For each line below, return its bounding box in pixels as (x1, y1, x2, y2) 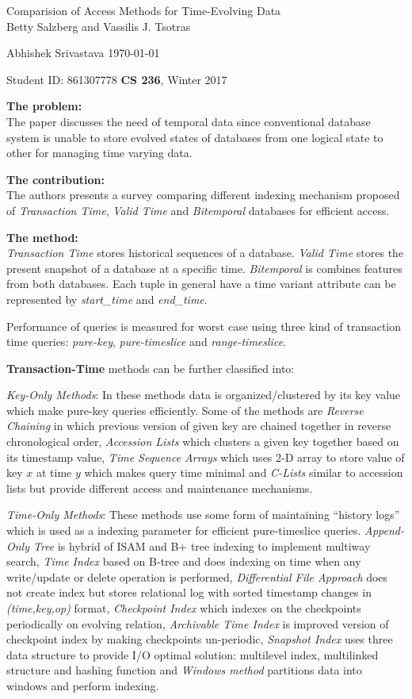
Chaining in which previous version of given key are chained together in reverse (6, 417, 391, 434)
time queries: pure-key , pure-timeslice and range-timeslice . (6, 333, 286, 350)
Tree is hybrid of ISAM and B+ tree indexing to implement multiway (33, 537, 371, 554)
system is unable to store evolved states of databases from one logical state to (6, 129, 383, 145)
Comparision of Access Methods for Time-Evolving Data (6, 2, 281, 18)
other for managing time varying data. (6, 144, 193, 161)
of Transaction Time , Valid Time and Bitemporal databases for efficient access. (6, 202, 390, 218)
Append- (364, 522, 404, 539)
